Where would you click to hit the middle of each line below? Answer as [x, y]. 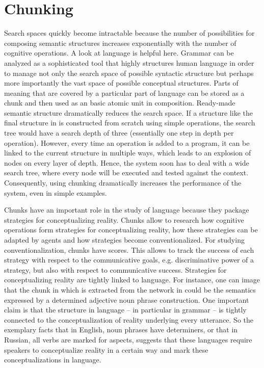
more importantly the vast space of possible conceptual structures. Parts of [121, 83]
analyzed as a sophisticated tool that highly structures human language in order [129, 62]
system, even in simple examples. [56, 192]
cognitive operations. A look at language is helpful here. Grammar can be [119, 53]
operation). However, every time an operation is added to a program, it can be [127, 142]
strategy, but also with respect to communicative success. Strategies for [115, 269]
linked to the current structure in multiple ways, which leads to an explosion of [128, 153]
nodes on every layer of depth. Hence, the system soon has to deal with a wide [127, 162]
